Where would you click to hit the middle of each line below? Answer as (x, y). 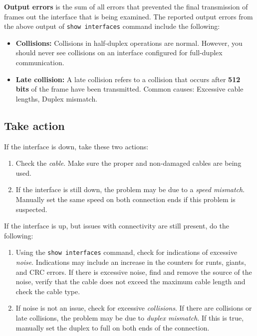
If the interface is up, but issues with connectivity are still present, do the (117, 226)
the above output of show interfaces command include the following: (112, 26)
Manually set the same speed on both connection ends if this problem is (126, 199)
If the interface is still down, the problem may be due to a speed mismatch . (130, 189)
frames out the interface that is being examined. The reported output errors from (128, 16)
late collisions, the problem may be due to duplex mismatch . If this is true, (130, 317)
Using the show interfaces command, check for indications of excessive (127, 252)
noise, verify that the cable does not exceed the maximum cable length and (130, 281)
